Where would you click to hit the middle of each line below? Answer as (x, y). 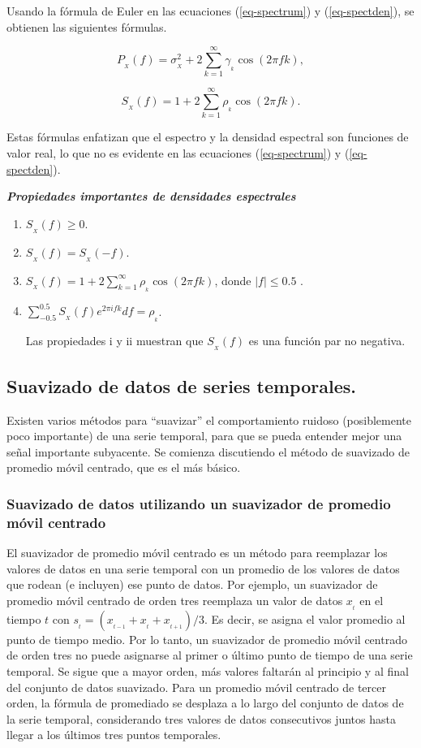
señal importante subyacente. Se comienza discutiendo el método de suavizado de (208, 451)
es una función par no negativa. (327, 341)
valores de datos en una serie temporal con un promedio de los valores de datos (203, 568)
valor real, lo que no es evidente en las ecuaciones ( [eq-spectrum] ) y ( (178, 153)
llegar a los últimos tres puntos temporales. (114, 735)
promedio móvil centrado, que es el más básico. (124, 467)
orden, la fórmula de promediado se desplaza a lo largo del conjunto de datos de (205, 703)
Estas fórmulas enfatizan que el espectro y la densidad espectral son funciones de (208, 137)
